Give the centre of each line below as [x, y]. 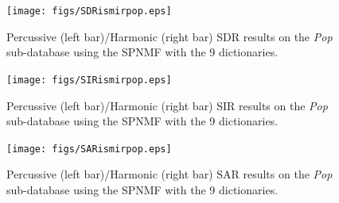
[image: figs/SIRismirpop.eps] [89, 80]
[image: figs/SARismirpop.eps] [89, 149]
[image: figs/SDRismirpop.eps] [89, 11]
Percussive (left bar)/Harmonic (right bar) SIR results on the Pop [167, 105]
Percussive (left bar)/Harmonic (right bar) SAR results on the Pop [169, 174]
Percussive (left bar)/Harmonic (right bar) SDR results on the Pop [169, 36]
